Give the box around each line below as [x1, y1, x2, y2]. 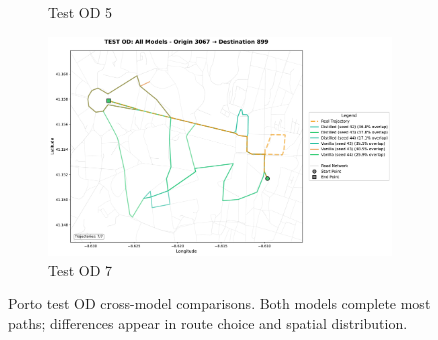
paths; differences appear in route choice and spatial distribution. [8, 312, 408, 333]
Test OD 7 [48, 259, 113, 280]
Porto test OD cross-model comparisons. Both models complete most [8, 293, 431, 314]
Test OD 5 [48, 2, 113, 22]
